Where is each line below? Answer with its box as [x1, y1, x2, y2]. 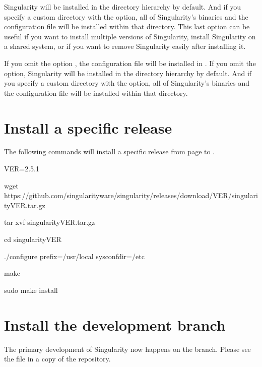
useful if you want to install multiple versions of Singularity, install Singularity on [4, 31, 256, 41]
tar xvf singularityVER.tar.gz [4, 217, 95, 227]
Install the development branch [4, 314, 226, 335]
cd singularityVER [4, 234, 61, 244]
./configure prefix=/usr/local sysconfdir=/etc [4, 251, 145, 261]
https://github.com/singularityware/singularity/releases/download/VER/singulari [4, 190, 258, 201]
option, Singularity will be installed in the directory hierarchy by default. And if [4, 68, 252, 78]
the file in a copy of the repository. [4, 353, 111, 364]
